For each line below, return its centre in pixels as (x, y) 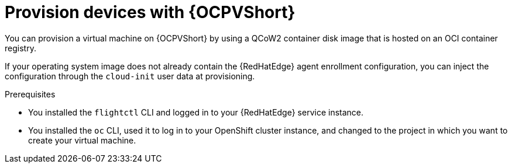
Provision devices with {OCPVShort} (150, 12)
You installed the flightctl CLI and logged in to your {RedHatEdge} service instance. (196, 112)
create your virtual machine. (82, 140)
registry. (20, 48)
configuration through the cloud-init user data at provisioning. (130, 76)
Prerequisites (30, 94)
